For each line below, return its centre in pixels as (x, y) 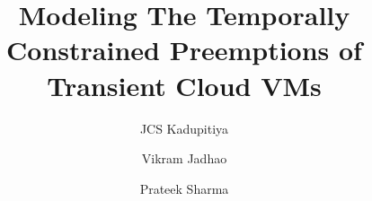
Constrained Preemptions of (184, 50)
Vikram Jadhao (184, 158)
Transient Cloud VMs (184, 85)
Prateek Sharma (184, 188)
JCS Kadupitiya (184, 128)
